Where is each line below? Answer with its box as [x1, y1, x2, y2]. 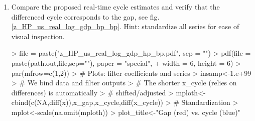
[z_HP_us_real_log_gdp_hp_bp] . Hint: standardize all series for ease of [11, 21, 239, 32]
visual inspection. [11, 31, 65, 41]
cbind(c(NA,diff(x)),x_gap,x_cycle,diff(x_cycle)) [11, 97, 163, 107]
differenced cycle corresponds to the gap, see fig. [11, 11, 160, 22]
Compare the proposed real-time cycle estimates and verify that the [11, 2, 220, 12]
